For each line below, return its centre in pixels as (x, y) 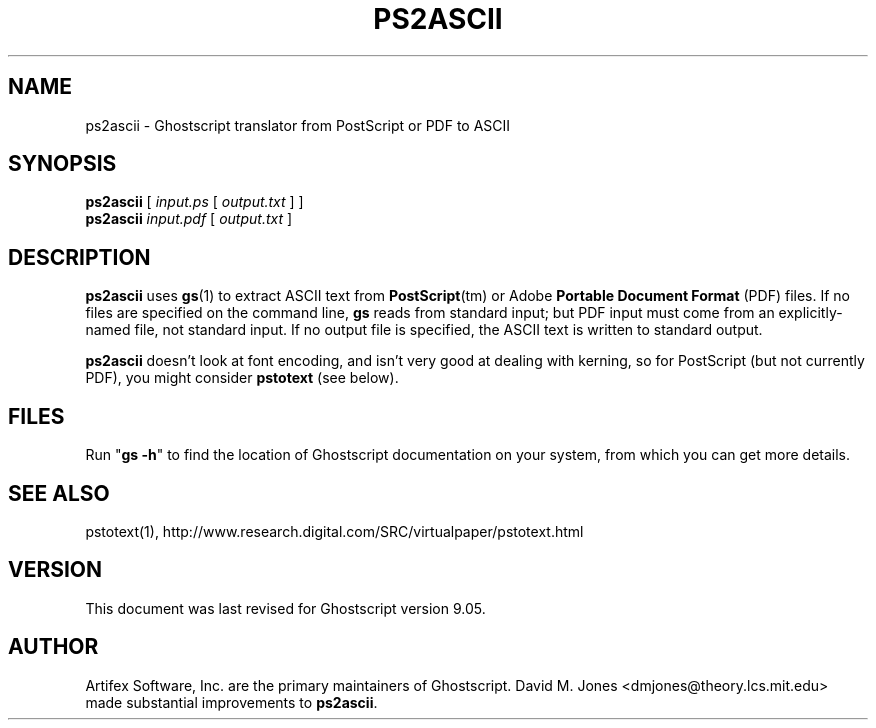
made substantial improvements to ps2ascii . (231, 702)
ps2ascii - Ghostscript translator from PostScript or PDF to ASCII (298, 125)
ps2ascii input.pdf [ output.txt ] (189, 219)
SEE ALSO (59, 493)
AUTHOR (53, 647)
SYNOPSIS (62, 164)
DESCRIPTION (79, 257)
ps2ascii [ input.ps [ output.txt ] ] (194, 202)
